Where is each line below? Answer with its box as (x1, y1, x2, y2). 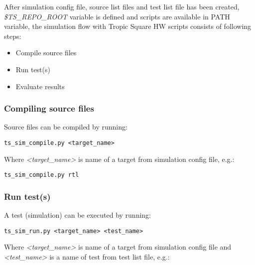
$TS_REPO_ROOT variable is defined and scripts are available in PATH (4, 11, 230, 21)
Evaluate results (15, 81, 65, 91)
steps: (4, 30, 21, 41)
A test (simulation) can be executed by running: (4, 210, 151, 220)
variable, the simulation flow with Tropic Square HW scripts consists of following (4, 21, 252, 31)
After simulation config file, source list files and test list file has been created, (4, 1, 240, 11)
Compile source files (15, 47, 77, 58)
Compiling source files (4, 102, 94, 115)
